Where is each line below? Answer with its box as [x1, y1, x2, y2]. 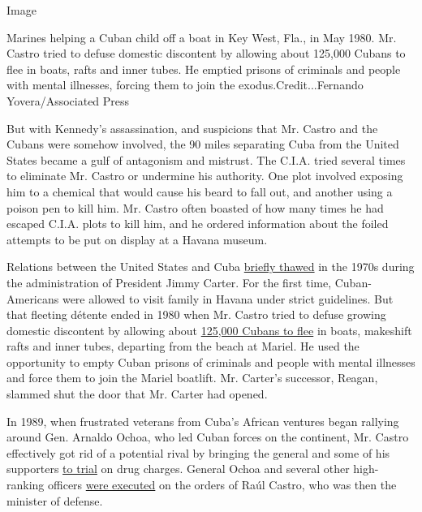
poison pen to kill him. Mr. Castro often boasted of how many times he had [6, 199, 384, 216]
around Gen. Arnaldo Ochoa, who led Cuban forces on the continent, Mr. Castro [6, 428, 409, 445]
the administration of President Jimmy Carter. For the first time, [6, 273, 332, 290]
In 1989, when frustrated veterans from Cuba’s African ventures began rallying [6, 412, 399, 429]
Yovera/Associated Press [6, 92, 130, 109]
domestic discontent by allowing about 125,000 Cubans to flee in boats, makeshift [6, 321, 412, 338]
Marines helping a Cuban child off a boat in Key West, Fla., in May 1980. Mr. [6, 28, 397, 45]
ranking [6, 476, 45, 493]
